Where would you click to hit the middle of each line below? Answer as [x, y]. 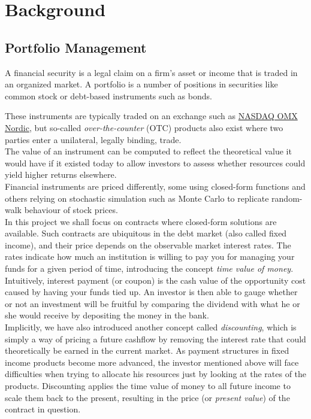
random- [287, 198]
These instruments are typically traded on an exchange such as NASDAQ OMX [151, 116]
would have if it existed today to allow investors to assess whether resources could [155, 163]
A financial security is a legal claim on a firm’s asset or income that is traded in [151, 72]
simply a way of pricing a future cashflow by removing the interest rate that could [155, 338]
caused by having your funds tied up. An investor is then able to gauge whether [151, 292]
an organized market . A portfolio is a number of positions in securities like [141, 84]
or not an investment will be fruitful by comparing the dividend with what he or [153, 303]
